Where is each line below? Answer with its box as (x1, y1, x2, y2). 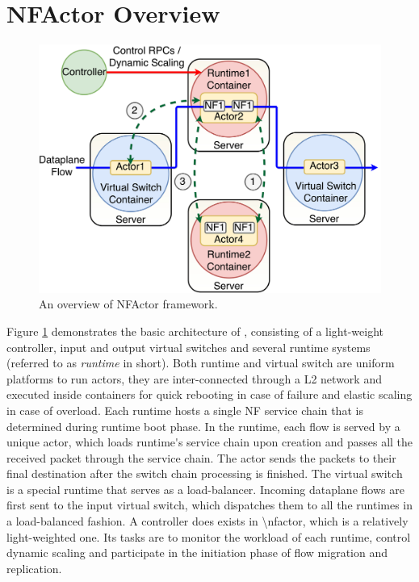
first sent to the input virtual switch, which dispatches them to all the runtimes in (6, 496, 413, 513)
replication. (6, 559, 62, 576)
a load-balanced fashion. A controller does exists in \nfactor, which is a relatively (6, 513, 409, 530)
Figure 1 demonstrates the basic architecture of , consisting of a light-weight (6, 322, 383, 339)
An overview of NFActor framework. (39, 295, 218, 312)
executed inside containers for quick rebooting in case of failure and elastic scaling (6, 386, 413, 403)
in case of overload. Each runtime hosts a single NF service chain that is (6, 401, 363, 418)
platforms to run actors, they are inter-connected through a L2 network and (6, 370, 382, 387)
